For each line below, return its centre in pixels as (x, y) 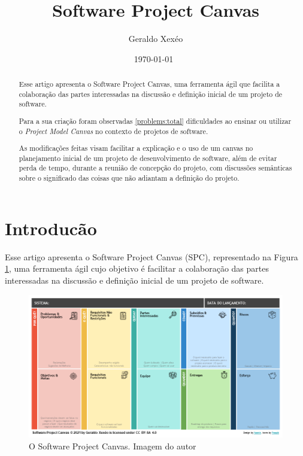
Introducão (51, 228)
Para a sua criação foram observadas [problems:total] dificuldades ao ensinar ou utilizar (155, 121)
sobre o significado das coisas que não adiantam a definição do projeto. (129, 178)
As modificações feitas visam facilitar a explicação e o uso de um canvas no (136, 148)
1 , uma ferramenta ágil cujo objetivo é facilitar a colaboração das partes (137, 268)
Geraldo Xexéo (156, 39)
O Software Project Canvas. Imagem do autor (113, 446)
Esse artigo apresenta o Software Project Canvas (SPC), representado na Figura (151, 256)
